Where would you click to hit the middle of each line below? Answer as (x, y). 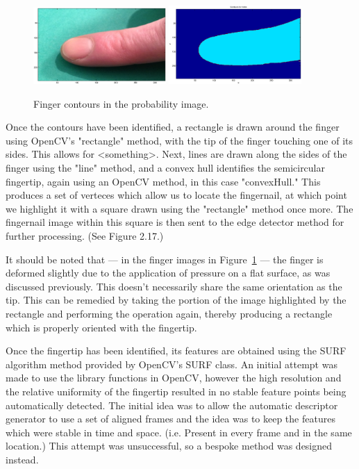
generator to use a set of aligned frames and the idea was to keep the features (170, 419)
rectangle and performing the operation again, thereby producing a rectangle (169, 313)
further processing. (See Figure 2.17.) (85, 236)
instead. (22, 459)
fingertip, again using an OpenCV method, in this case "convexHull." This (163, 181)
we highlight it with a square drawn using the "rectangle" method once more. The (179, 208)
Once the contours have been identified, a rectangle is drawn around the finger (173, 127)
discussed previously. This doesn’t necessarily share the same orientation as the (174, 286)
